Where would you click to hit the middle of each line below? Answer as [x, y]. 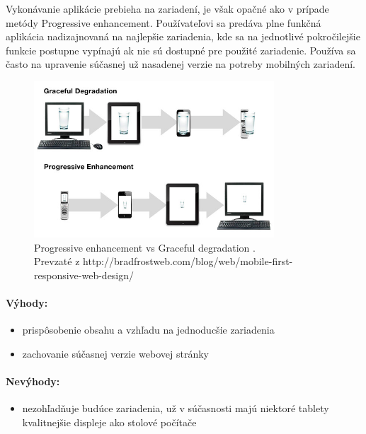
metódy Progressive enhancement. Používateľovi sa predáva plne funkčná [164, 22]
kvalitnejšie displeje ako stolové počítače [109, 422]
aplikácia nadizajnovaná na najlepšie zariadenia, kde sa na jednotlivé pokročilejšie [183, 36]
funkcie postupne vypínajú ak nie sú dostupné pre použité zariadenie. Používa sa [181, 50]
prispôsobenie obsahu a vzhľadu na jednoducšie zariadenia [148, 330]
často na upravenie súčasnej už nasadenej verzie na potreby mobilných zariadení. [181, 64]
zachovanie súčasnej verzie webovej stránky [115, 353]
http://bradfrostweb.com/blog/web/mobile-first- [188, 261]
